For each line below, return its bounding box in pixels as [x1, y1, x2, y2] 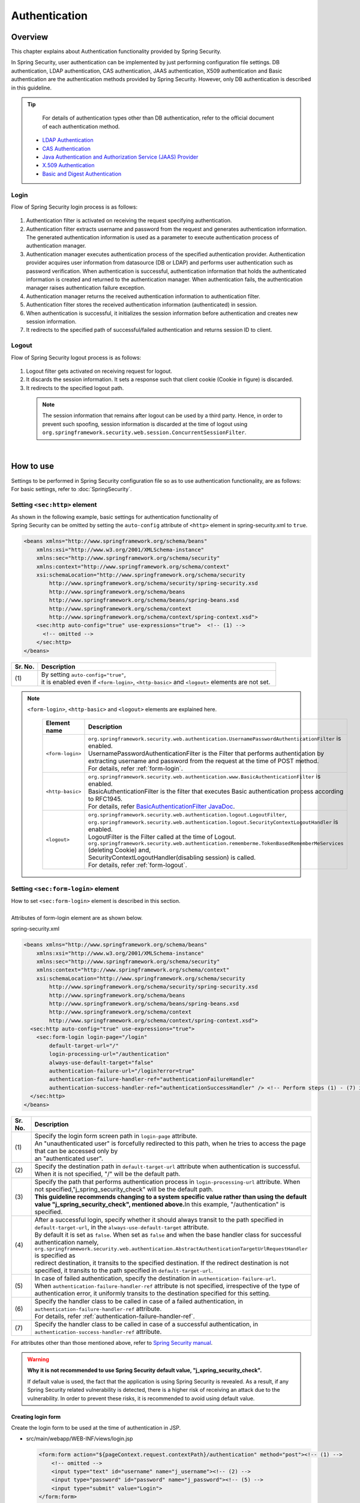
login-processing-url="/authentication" [49, 1051, 170, 1058]
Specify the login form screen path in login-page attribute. [34, 1131, 198, 1140]
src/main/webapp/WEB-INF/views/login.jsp [26, 1435, 133, 1442]
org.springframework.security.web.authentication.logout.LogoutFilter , [88, 810, 287, 819]
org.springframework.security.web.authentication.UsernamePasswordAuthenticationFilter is [88, 734, 341, 742]
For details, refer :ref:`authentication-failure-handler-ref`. [34, 1312, 195, 1320]
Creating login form [11, 1413, 61, 1420]
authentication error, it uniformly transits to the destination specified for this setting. [34, 1289, 271, 1297]
